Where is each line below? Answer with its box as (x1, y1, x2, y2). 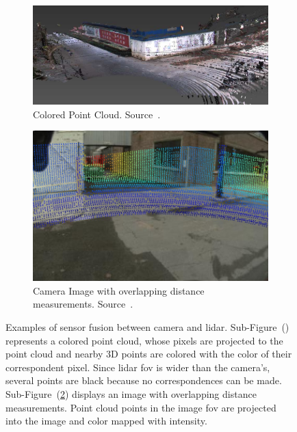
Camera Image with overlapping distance (33, 283, 205, 297)
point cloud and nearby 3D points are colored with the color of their (5, 347, 292, 361)
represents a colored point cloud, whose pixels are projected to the (5, 333, 283, 347)
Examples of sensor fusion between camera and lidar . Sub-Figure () (5, 319, 289, 334)
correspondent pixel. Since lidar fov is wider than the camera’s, (5, 360, 270, 374)
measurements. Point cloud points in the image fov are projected (5, 400, 276, 414)
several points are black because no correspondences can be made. (5, 373, 282, 388)
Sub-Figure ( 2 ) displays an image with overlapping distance (5, 386, 257, 401)
